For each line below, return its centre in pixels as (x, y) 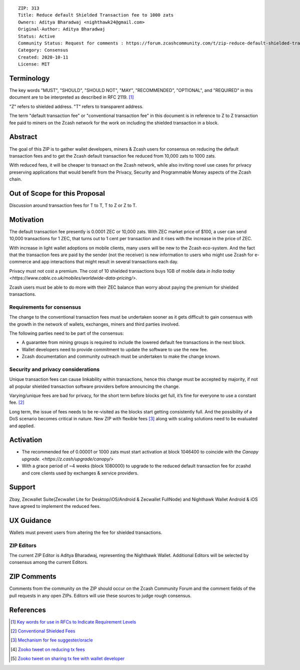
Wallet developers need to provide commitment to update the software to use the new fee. (115, 349)
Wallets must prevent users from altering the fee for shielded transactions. (86, 532)
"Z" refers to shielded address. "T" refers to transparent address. (76, 106)
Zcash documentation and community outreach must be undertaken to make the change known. (121, 357)
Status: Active (37, 36)
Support (22, 487)
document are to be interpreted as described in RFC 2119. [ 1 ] (72, 97)
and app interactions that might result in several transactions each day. (105, 262)
